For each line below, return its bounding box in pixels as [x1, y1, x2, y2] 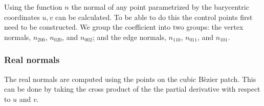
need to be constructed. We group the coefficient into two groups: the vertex [4, 22, 244, 32]
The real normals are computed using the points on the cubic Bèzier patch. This [4, 73, 256, 84]
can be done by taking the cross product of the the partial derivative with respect [4, 83, 260, 94]
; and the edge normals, [92, 31, 166, 42]
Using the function [4, 2, 62, 12]
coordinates [4, 11, 40, 22]
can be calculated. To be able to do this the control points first [55, 11, 253, 22]
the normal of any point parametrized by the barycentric [71, 2, 249, 12]
